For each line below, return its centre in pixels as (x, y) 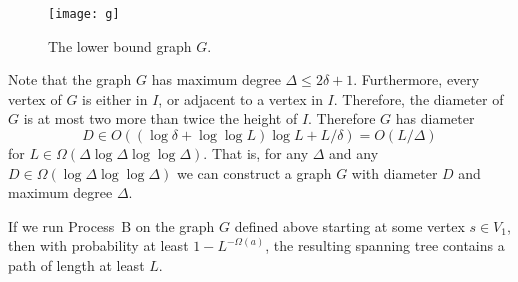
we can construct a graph (254, 172)
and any (354, 153)
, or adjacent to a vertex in (240, 98)
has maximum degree (216, 79)
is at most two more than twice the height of (160, 118)
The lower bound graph (120, 45)
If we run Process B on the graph (111, 225)
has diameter (435, 118)
